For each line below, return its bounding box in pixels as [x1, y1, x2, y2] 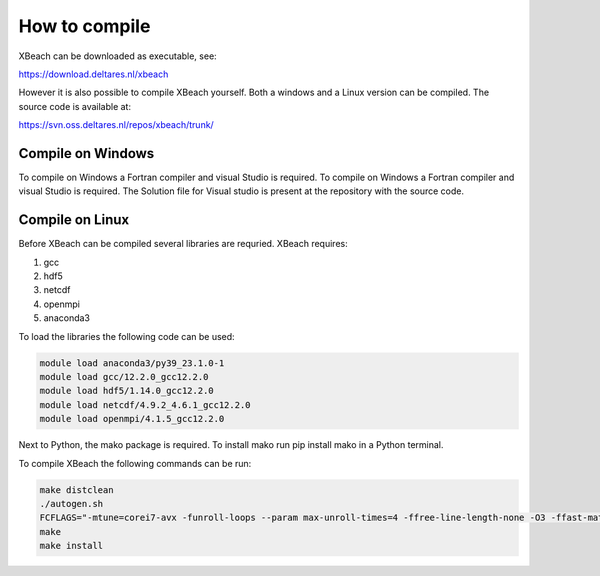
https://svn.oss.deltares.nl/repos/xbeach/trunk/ [18, 119, 214, 131]
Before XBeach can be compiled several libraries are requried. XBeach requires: [18, 238, 349, 250]
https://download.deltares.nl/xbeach [18, 68, 169, 80]
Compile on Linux [18, 211, 130, 229]
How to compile [18, 15, 151, 37]
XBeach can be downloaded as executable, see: [18, 50, 217, 62]
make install [39, 540, 104, 552]
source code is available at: [18, 100, 132, 112]
